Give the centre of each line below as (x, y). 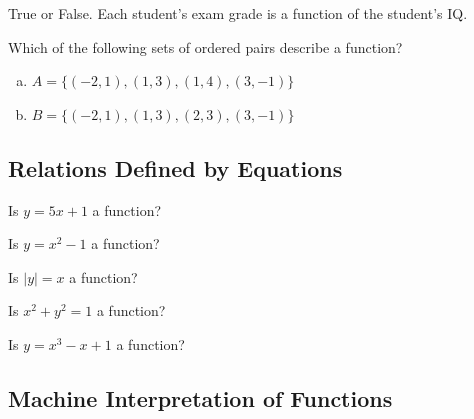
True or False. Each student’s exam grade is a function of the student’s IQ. (238, 13)
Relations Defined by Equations (175, 167)
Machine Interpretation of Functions (200, 397)
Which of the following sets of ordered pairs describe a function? (205, 46)
